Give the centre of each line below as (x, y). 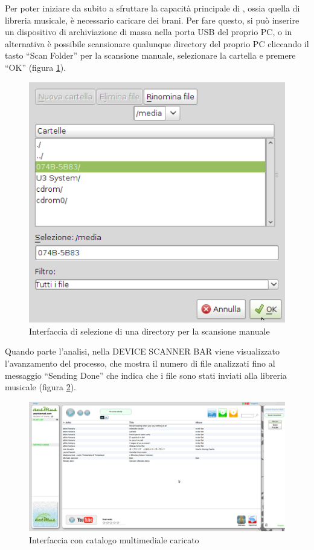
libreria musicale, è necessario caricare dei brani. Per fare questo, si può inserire (152, 20)
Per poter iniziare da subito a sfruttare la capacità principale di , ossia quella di (152, 8)
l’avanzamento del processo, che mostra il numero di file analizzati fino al (140, 363)
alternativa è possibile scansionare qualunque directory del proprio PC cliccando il (157, 43)
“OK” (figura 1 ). (36, 67)
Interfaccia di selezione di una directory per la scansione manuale (149, 331)
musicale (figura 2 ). (40, 387)
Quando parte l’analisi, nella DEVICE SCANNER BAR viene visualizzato (143, 351)
